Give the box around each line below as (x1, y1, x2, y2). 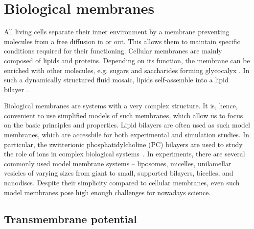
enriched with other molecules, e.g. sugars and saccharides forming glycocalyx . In (4, 65, 250, 75)
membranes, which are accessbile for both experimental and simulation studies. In (4, 129, 250, 140)
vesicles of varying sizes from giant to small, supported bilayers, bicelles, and (4, 168, 233, 178)
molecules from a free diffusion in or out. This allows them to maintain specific (4, 36, 240, 46)
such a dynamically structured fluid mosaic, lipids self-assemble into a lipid (4, 75, 229, 85)
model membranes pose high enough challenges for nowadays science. (4, 187, 211, 197)
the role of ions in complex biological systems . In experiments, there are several (4, 149, 245, 159)
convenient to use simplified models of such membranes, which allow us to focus (4, 110, 243, 120)
